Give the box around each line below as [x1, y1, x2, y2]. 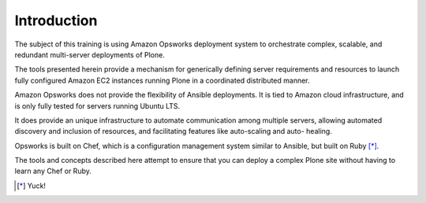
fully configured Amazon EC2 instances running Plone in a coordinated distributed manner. [14, 76, 311, 85]
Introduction [14, 12, 98, 29]
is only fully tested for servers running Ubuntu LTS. [14, 101, 181, 110]
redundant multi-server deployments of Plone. [14, 50, 165, 59]
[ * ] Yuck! [17, 181, 47, 190]
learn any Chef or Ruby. [14, 166, 92, 176]
